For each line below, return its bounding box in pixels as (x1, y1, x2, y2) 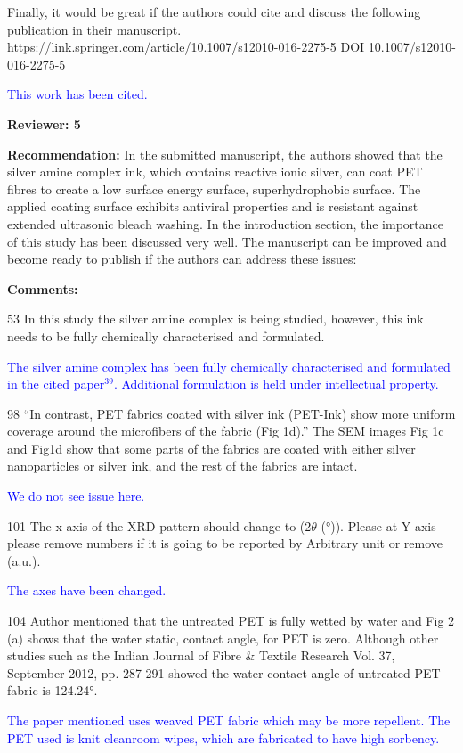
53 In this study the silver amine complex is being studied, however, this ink (7, 309, 424, 328)
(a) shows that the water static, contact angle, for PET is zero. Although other (7, 628, 439, 647)
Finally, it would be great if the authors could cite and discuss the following (7, 3, 421, 20)
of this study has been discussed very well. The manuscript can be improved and (7, 232, 447, 250)
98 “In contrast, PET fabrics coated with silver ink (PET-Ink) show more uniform (7, 404, 456, 422)
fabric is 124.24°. (7, 681, 98, 700)
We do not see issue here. (7, 487, 145, 505)
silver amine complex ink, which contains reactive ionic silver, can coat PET (7, 162, 423, 181)
